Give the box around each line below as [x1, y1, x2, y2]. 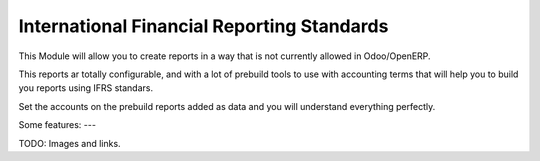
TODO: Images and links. [18, 137, 121, 149]
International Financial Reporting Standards [18, 15, 389, 37]
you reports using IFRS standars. [18, 82, 154, 94]
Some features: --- [18, 119, 97, 131]
